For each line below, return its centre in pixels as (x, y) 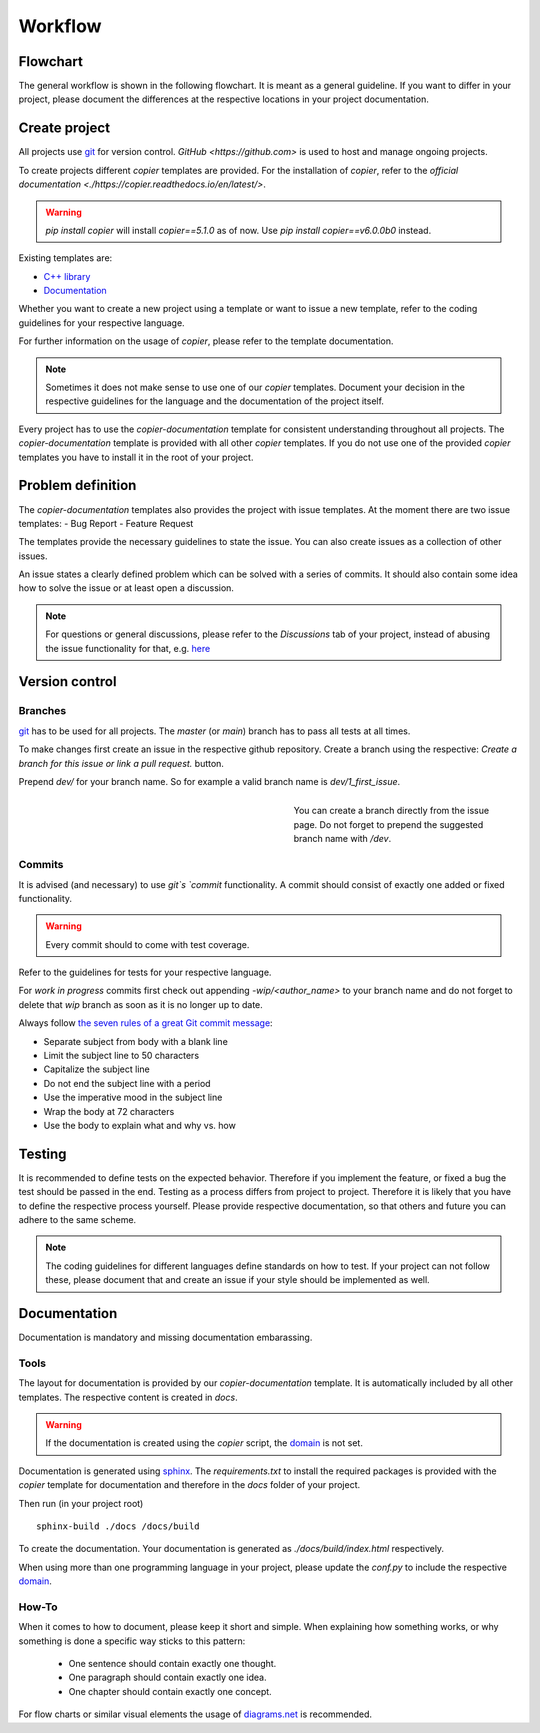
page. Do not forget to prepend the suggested (388, 824)
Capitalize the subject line (96, 1069)
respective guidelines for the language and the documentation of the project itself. (215, 401)
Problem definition (77, 485)
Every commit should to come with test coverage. (147, 944)
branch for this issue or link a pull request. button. (121, 763)
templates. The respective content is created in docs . (128, 1397)
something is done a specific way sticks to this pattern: (132, 1641)
